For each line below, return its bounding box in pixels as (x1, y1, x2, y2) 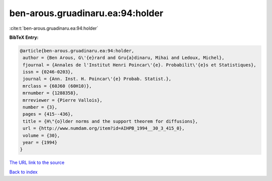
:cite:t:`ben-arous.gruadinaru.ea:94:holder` (9, 25, 98, 31)
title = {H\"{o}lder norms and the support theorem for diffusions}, (23, 118, 198, 124)
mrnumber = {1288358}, (23, 90, 79, 96)
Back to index (9, 169, 38, 175)
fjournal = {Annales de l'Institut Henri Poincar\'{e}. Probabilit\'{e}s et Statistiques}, (23, 62, 256, 68)
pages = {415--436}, (23, 111, 74, 117)
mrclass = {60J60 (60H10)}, (23, 83, 92, 89)
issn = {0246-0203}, (23, 69, 74, 75)
